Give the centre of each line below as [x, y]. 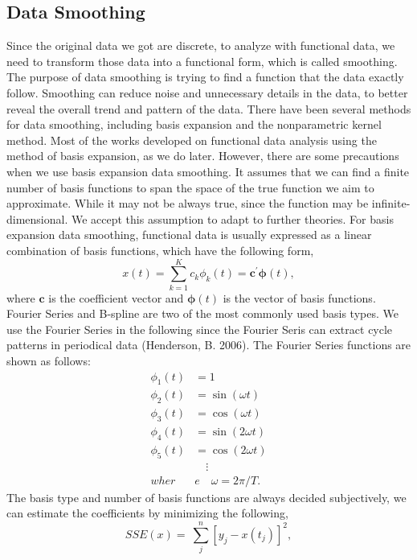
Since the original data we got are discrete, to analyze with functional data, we [201, 45]
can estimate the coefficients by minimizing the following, [147, 513]
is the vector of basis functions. [299, 297]
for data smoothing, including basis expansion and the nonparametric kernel [194, 124]
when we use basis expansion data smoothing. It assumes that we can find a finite [208, 171]
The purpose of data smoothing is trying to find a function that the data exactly [205, 77]
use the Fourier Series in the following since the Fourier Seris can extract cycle [200, 329]
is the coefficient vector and [116, 297]
